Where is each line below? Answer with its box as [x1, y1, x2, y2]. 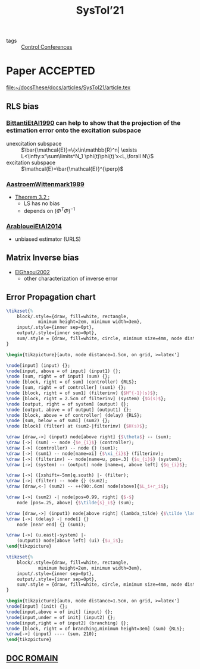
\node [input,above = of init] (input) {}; [6, 609, 113, 615]
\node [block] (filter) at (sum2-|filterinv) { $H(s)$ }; [6, 423, 148, 429]
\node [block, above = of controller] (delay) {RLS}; [6, 412, 143, 418]
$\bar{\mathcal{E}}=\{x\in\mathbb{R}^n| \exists [21, 146, 137, 153]
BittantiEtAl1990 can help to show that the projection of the [6, 119, 181, 127]
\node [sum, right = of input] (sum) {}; [6, 373, 111, 379]
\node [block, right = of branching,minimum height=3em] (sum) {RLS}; [6, 626, 185, 632]
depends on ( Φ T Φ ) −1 [23, 206, 76, 214]
